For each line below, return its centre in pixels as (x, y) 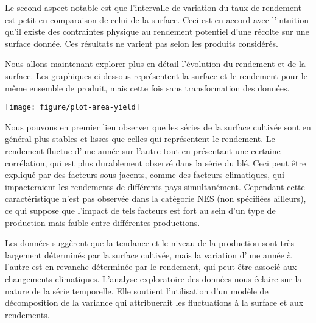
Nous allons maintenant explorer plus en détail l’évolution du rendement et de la (155, 64)
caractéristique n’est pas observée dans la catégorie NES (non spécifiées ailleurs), (156, 198)
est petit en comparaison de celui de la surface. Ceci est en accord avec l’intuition (157, 19)
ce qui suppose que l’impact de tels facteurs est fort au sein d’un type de (140, 210)
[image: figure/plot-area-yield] (72, 108)
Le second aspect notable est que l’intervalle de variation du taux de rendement (153, 7)
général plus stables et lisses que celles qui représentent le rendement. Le (140, 139)
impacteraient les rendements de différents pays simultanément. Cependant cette (155, 186)
